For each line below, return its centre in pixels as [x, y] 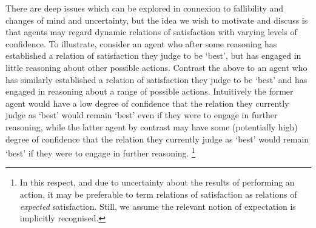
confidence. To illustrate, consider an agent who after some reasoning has [141, 43]
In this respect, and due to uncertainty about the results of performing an [157, 182]
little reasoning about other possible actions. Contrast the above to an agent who [156, 67]
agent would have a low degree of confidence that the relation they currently [147, 103]
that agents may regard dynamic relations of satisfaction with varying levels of [151, 32]
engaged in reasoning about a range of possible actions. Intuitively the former [150, 91]
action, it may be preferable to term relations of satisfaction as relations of [158, 194]
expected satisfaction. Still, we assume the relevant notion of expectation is [158, 206]
